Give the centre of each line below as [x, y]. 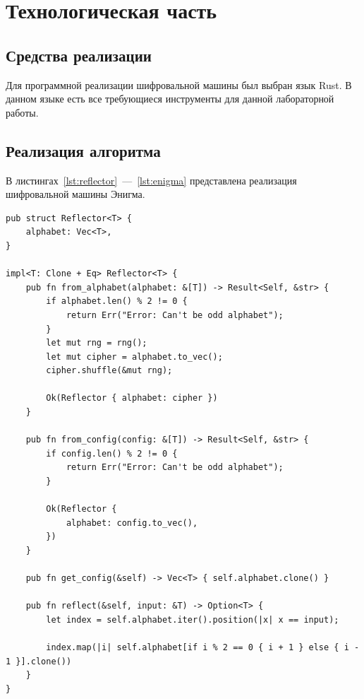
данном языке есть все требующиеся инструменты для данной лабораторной [170, 99]
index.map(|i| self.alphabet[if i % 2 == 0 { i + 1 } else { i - [203, 648]
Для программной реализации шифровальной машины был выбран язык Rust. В [179, 84]
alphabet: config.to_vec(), [132, 523]
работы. [22, 112]
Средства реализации [79, 55]
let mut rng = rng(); [97, 343]
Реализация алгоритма [83, 150]
